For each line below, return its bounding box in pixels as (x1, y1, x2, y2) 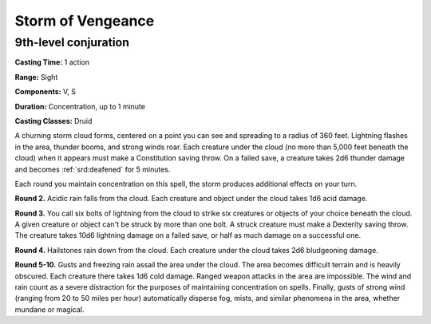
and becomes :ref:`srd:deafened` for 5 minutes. (14, 164, 171, 174)
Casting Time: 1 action (14, 57, 90, 67)
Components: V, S (14, 87, 76, 97)
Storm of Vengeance (14, 12, 155, 30)
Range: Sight (14, 72, 58, 81)
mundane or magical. (14, 304, 85, 314)
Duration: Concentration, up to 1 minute (14, 101, 145, 111)
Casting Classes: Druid (14, 116, 93, 125)
